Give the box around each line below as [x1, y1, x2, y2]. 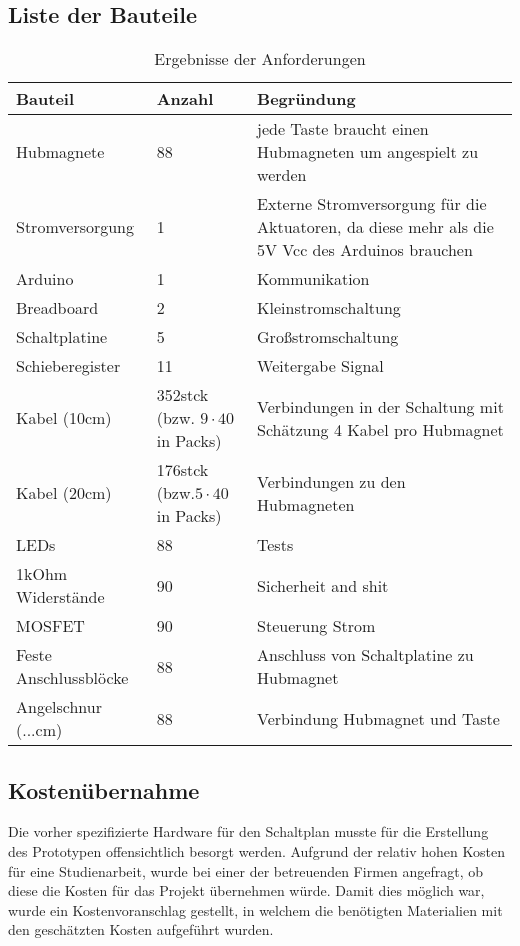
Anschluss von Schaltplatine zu [257, 643, 474, 667]
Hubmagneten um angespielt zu [257, 140, 479, 164]
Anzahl [156, 87, 214, 111]
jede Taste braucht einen [257, 117, 429, 141]
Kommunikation [257, 267, 370, 291]
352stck [156, 383, 209, 407]
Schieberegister [16, 354, 121, 378]
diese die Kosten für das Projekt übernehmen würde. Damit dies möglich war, [8, 880, 485, 901]
